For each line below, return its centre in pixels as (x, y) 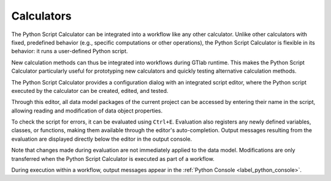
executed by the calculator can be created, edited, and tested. (90, 90)
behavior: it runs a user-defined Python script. (70, 51)
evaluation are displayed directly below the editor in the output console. (102, 139)
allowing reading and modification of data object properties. (87, 111)
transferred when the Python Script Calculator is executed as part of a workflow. (113, 158)
